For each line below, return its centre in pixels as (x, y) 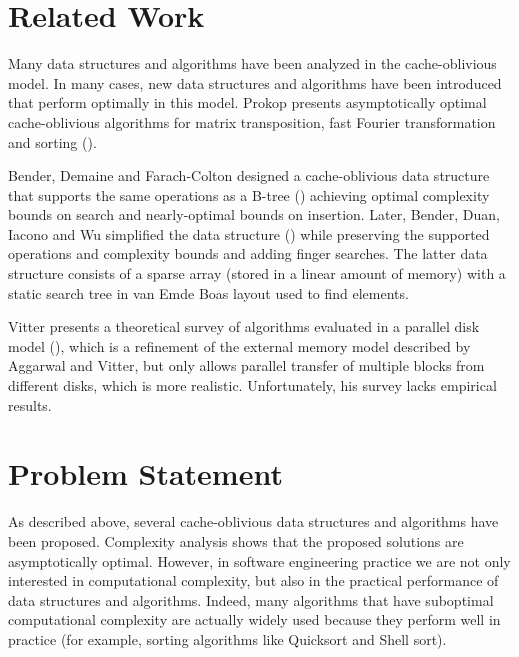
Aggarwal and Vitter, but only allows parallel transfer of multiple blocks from (246, 365)
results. (30, 404)
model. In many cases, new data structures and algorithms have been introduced (255, 82)
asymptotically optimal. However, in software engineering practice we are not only (259, 560)
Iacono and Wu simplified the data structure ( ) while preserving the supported (249, 233)
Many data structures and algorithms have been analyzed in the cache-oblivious (252, 63)
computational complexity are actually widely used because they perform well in (254, 619)
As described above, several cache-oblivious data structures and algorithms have (253, 521)
